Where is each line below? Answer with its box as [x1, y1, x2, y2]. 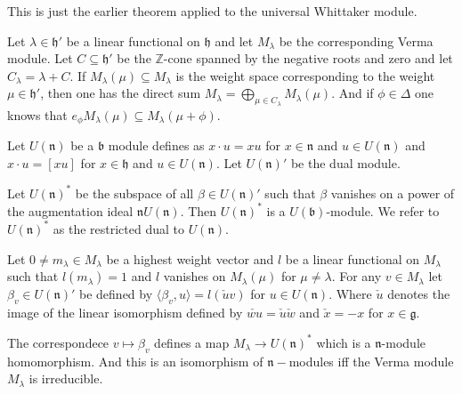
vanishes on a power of [330, 183, 455, 202]
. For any [331, 267, 382, 285]
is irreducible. [28, 369, 103, 388]
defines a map [154, 333, 230, 351]
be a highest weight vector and [106, 249, 274, 268]
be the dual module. [290, 153, 401, 172]
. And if [331, 84, 374, 102]
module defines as [108, 136, 205, 155]
